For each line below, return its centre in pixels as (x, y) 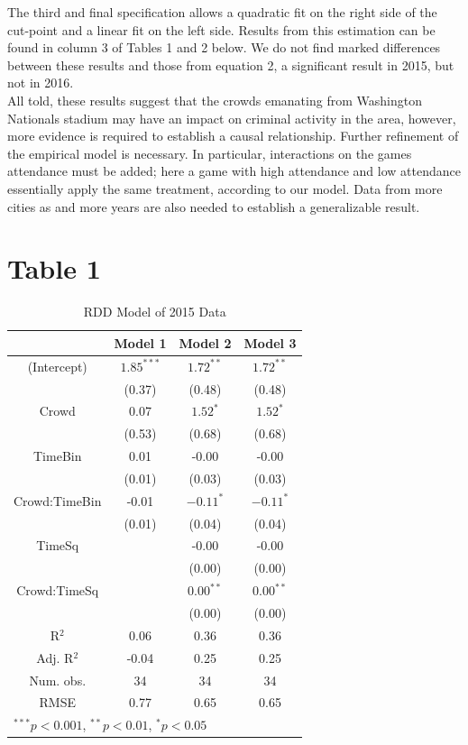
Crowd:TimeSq (58, 590)
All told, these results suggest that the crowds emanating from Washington (215, 100)
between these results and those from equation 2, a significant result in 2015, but (231, 64)
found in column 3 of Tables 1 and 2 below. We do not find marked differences (224, 47)
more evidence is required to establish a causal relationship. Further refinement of (233, 136)
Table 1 (54, 268)
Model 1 (140, 342)
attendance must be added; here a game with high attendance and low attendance (234, 171)
